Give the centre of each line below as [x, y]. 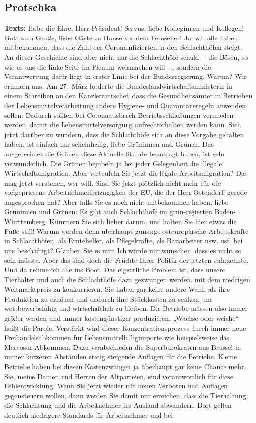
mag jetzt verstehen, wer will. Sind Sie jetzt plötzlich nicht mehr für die [113, 182]
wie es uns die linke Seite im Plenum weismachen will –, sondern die [108, 66]
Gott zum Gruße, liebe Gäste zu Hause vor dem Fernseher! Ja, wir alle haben [121, 37]
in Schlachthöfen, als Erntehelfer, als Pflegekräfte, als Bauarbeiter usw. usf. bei [124, 241]
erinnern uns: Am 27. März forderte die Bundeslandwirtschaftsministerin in [119, 86]
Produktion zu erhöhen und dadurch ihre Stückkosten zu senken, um [108, 298]
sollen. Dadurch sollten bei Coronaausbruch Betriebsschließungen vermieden [119, 115]
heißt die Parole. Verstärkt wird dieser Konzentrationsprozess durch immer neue [125, 327]
